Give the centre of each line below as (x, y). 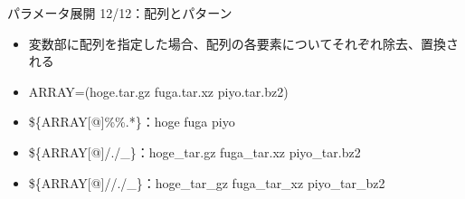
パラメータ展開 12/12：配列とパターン (120, 13)
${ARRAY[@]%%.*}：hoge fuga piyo (132, 122)
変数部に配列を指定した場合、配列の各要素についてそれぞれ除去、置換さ (243, 43)
